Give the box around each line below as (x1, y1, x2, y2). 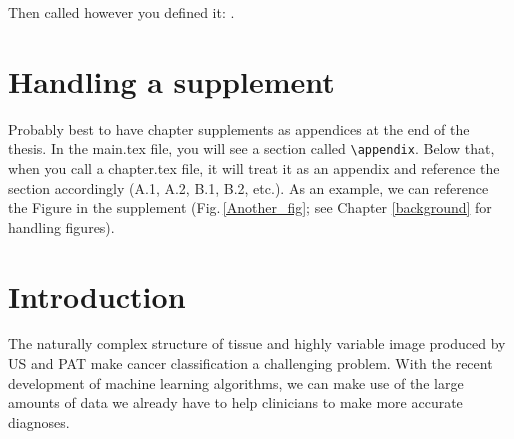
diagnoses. (8, 411, 70, 432)
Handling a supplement (8, 60, 335, 101)
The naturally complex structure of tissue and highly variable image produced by (8, 333, 506, 354)
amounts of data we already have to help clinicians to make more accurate (8, 392, 463, 413)
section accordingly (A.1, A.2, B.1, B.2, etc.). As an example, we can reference (8, 177, 489, 198)
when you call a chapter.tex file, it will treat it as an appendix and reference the (8, 157, 500, 178)
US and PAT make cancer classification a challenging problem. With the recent (8, 353, 493, 374)
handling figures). (8, 216, 115, 237)
